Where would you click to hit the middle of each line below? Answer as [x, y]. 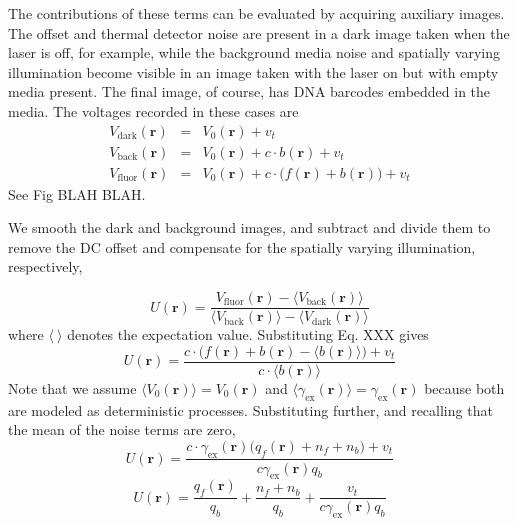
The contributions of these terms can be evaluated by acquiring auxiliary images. [256, 13]
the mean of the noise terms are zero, [122, 429]
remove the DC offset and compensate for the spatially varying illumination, [242, 246]
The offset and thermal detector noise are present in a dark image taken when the [259, 32]
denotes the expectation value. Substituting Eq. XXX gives [248, 334]
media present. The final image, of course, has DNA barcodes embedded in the [249, 91]
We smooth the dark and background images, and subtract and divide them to [249, 227]
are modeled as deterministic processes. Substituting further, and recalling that [250, 409]
